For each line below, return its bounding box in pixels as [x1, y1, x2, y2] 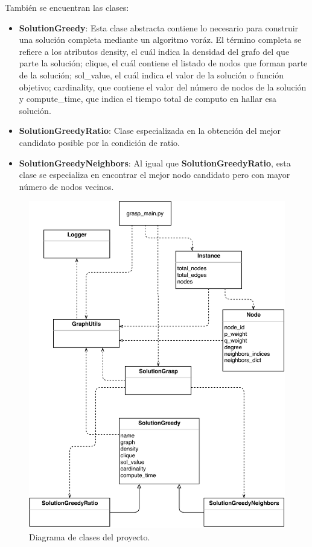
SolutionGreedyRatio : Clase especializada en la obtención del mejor [19, 124, 281, 137]
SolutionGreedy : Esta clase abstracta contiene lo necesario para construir [19, 21, 299, 34]
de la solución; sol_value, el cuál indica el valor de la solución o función [19, 68, 284, 81]
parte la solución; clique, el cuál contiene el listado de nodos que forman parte [19, 57, 308, 69]
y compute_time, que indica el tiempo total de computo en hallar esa [19, 92, 277, 105]
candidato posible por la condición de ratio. [19, 136, 180, 148]
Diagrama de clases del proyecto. [29, 530, 150, 543]
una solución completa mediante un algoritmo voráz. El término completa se [19, 33, 302, 46]
